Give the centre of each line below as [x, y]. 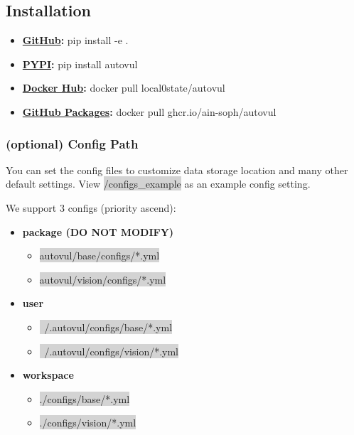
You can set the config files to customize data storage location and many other [177, 170]
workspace [48, 375]
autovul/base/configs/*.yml [100, 256]
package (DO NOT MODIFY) [98, 231]
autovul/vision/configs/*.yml [103, 279]
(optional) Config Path [72, 143]
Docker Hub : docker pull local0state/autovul [124, 88]
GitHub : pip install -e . [75, 40]
